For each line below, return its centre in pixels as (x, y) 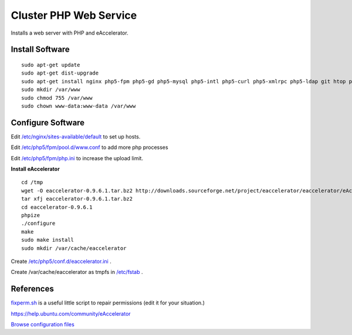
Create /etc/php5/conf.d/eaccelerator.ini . (61, 261)
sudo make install (48, 240)
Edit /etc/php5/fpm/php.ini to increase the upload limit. (77, 158)
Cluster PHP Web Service (74, 15)
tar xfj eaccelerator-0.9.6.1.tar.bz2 (77, 199)
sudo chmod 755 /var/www (57, 98)
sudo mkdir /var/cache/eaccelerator (74, 248)
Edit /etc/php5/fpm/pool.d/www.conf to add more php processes (89, 147)
